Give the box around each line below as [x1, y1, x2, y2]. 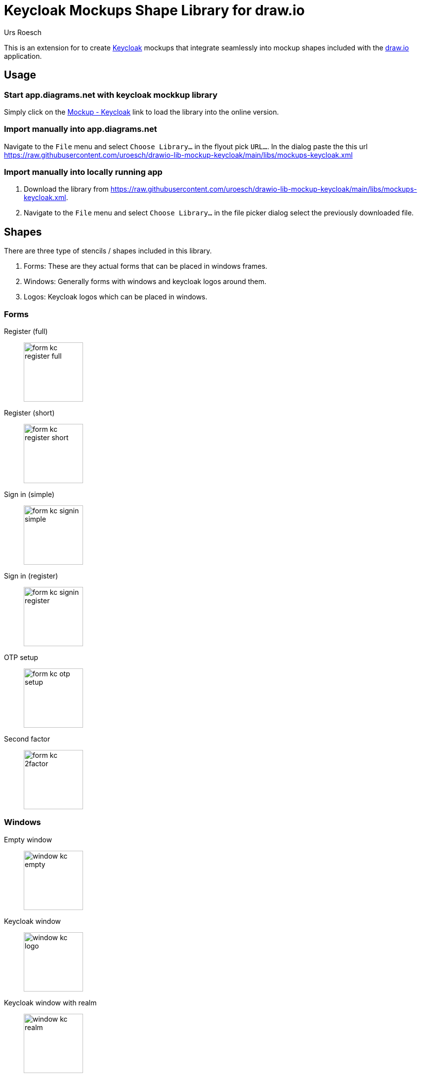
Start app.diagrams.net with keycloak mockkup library [4, 89, 218, 100]
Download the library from [24, 185, 109, 194]
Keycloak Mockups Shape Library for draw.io [4, 2, 305, 19]
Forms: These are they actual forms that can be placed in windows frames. [24, 262, 267, 271]
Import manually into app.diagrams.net [4, 124, 157, 134]
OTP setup [4, 653, 39, 662]
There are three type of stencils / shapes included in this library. [4, 247, 212, 255]
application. [4, 51, 42, 60]
